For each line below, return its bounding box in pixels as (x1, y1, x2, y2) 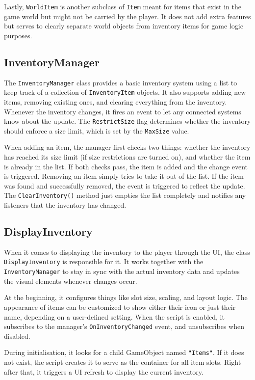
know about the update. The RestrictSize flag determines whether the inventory (4, 116, 251, 126)
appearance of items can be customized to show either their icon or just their (4, 301, 236, 312)
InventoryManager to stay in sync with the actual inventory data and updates (4, 266, 240, 276)
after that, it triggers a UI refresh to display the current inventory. (4, 366, 204, 377)
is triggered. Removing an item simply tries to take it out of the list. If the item (4, 171, 244, 181)
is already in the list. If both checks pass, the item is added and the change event (4, 161, 248, 171)
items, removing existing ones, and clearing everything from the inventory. (4, 96, 227, 107)
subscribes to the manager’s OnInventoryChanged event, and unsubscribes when (4, 321, 245, 331)
